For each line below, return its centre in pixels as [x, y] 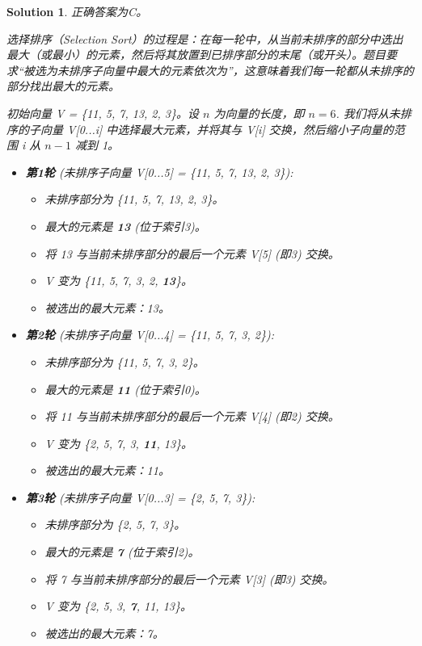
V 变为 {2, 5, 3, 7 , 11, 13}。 [118, 606]
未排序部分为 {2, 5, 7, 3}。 [115, 524]
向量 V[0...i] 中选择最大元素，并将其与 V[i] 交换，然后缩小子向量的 [217, 129]
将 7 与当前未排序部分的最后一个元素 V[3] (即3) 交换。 [189, 579]
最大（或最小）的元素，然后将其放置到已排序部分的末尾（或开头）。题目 [196, 55]
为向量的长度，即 [259, 113]
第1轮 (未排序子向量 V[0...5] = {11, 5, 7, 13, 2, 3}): [159, 172]
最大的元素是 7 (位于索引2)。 [122, 552]
